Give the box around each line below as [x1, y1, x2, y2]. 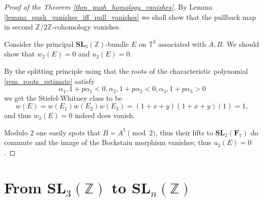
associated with [158, 38, 206, 49]
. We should [222, 38, 259, 49]
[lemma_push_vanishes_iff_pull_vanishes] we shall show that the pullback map [4, 11, 256, 22]
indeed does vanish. [74, 110, 135, 121]
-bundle [105, 38, 129, 49]
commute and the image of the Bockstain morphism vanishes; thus [4, 137, 212, 148]
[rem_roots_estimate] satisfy [4, 75, 95, 86]
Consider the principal [4, 38, 74, 49]
